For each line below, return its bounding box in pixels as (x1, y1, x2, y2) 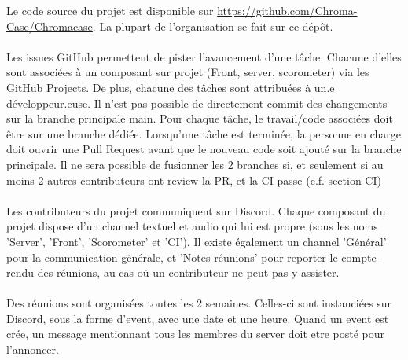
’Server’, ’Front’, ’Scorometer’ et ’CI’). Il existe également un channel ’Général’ (6, 233, 387, 249)
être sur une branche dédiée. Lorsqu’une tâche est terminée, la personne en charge (6, 125, 402, 141)
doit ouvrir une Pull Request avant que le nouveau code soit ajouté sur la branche (6, 141, 402, 157)
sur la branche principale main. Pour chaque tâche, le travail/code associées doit (6, 110, 393, 127)
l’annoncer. (6, 341, 59, 358)
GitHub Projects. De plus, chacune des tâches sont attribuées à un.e (6, 79, 335, 95)
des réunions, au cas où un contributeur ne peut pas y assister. (37, 264, 340, 281)
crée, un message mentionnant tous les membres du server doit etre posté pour (6, 325, 384, 342)
